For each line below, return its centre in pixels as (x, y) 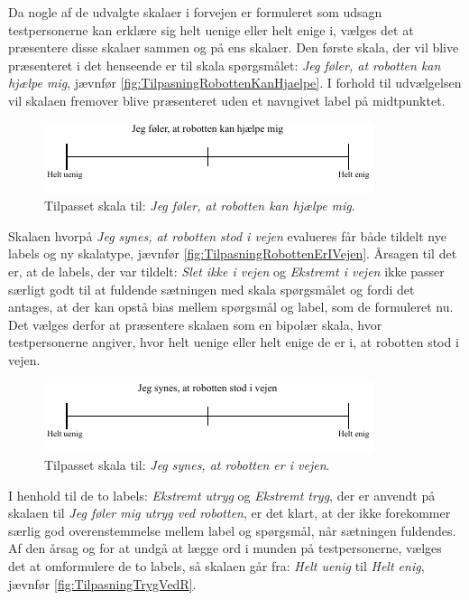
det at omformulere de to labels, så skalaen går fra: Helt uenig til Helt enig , (216, 566)
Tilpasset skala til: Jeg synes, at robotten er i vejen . (187, 465)
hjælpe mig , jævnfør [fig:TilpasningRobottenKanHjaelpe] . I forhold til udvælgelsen (235, 83)
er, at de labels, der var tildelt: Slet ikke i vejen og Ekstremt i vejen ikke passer (226, 271)
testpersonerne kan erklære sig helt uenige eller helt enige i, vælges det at (211, 29)
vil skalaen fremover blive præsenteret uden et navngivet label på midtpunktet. (227, 100)
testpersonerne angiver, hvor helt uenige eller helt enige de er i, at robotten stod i (234, 342)
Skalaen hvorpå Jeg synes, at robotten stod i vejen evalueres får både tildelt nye (227, 235)
